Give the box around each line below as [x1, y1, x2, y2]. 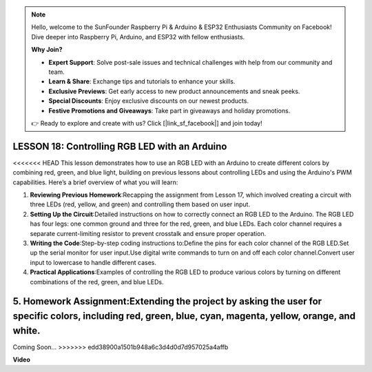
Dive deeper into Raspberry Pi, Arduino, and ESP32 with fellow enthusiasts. [31, 32, 245, 41]
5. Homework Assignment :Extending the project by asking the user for [12, 295, 322, 307]
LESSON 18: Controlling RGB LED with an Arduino [12, 140, 227, 152]
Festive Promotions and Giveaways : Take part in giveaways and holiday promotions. [48, 106, 291, 115]
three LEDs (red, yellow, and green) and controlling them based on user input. [30, 200, 251, 208]
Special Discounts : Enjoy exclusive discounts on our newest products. [48, 97, 249, 105]
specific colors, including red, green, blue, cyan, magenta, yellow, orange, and [12, 310, 356, 322]
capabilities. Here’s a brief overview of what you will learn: [12, 178, 178, 186]
